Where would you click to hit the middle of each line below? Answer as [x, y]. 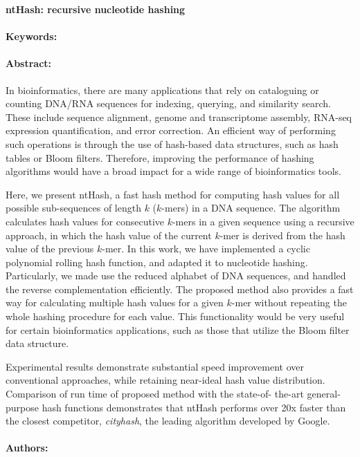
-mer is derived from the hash [282, 235]
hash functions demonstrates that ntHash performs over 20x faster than [194, 407]
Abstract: [29, 63]
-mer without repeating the [289, 302]
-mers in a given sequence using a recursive [263, 221]
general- [324, 394]
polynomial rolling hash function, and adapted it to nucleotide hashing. [157, 262]
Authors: [27, 448]
